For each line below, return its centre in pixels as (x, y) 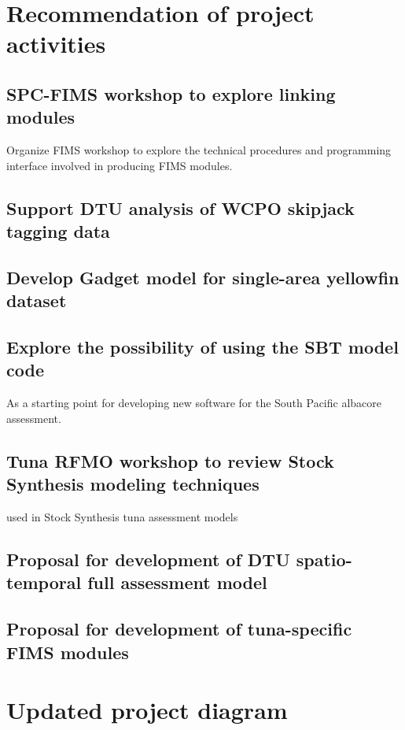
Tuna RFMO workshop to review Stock (170, 460)
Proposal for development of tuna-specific (179, 629)
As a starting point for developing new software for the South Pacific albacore (194, 403)
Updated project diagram (147, 710)
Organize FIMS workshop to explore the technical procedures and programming (199, 150)
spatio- (324, 560)
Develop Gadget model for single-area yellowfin (203, 277)
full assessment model (177, 582)
